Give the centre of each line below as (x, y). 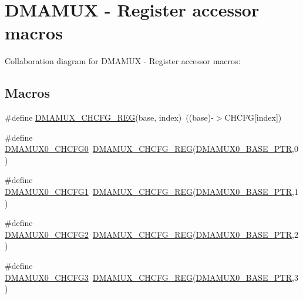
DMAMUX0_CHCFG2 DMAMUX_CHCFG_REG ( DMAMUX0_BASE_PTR (148, 234)
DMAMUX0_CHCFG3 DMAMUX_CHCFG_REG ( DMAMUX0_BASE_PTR (148, 277)
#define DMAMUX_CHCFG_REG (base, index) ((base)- (109, 117)
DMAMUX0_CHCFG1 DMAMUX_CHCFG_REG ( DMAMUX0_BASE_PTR (148, 192)
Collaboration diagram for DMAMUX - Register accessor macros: (123, 61)
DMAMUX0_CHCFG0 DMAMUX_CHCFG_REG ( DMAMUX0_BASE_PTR (148, 149)
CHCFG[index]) (253, 117)
